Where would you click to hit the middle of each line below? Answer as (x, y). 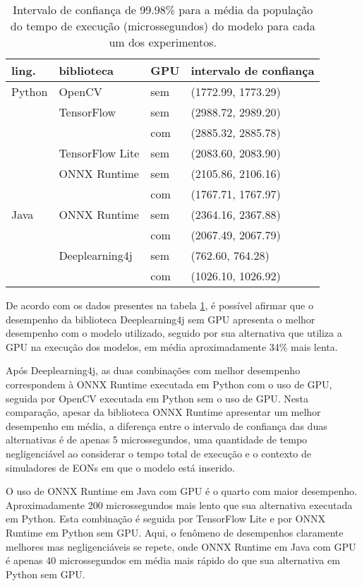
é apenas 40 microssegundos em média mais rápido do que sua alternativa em (173, 560)
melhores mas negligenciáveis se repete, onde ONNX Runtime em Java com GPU (181, 546)
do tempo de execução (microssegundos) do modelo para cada (163, 26)
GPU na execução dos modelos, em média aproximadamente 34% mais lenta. (172, 346)
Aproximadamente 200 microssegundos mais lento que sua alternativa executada (179, 504)
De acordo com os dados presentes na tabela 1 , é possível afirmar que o (159, 305)
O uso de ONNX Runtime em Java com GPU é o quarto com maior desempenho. (181, 491)
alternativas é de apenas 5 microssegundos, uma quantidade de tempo (157, 439)
